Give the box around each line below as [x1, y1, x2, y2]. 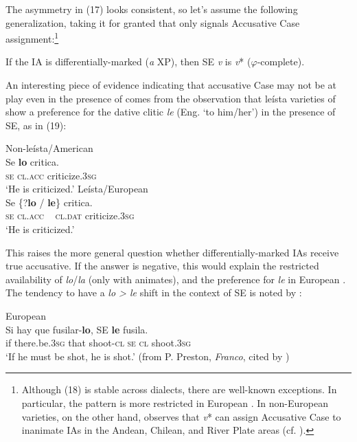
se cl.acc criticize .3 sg [5, 168, 97, 182]
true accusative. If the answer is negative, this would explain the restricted [5, 258, 319, 273]
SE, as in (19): [5, 118, 67, 132]
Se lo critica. [5, 155, 59, 168]
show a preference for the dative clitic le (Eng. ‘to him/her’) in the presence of [5, 104, 336, 119]
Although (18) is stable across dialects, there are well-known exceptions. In [21, 382, 337, 397]
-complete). [257, 54, 305, 69]
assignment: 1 [5, 30, 59, 45]
